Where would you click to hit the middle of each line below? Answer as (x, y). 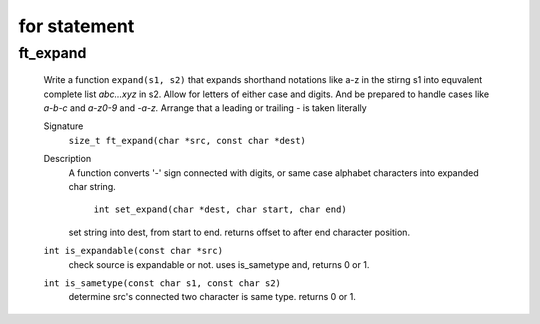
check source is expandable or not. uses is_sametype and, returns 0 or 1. (219, 264)
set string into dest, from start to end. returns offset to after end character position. (239, 232)
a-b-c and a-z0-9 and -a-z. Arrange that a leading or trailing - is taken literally (205, 107)
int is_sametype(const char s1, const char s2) (162, 283)
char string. (92, 186)
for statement (76, 26)
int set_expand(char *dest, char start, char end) (220, 209)
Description (67, 159)
